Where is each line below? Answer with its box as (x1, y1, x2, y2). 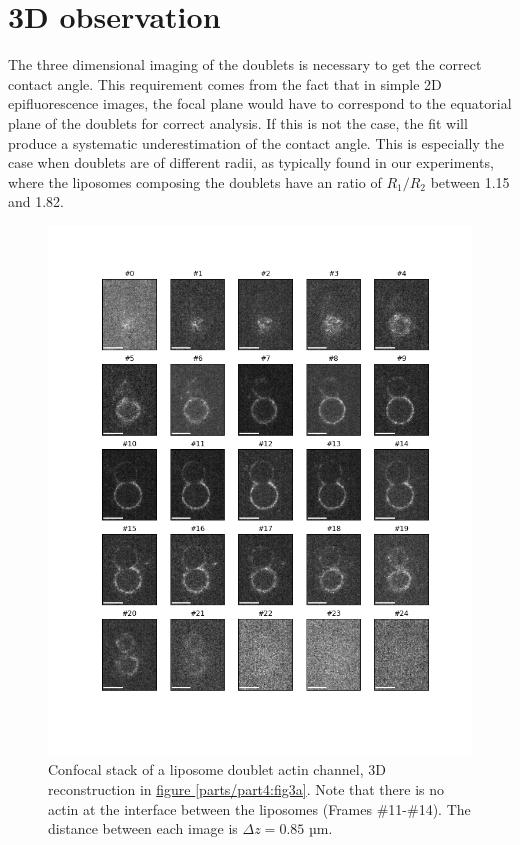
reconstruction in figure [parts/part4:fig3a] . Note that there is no (48, 779, 445, 800)
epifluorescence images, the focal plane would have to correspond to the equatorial (8, 93, 512, 114)
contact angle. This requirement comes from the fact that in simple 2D (8, 73, 442, 94)
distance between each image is (48, 818, 238, 839)
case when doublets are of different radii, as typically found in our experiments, (8, 152, 494, 173)
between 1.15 (430, 171, 510, 192)
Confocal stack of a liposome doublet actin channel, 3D (48, 759, 386, 780)
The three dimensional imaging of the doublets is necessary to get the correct (8, 54, 482, 75)
